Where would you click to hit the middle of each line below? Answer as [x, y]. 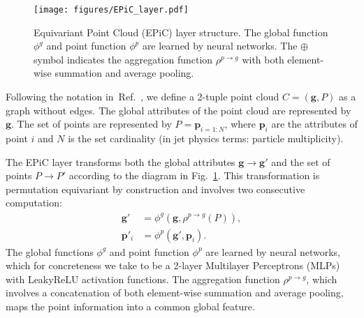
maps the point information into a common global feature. [130, 306]
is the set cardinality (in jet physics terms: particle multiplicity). [206, 138]
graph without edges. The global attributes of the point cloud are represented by [179, 110]
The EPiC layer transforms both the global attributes [121, 161]
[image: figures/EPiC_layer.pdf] [111, 10]
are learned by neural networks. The [220, 46]
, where [240, 124]
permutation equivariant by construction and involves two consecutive [155, 189]
